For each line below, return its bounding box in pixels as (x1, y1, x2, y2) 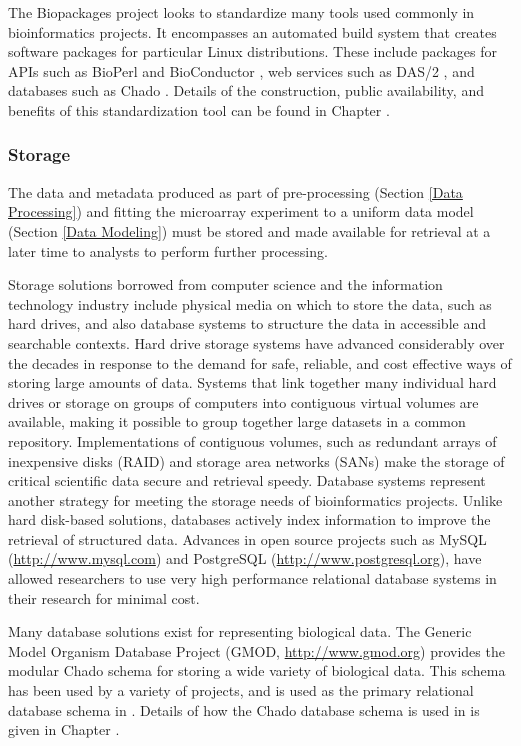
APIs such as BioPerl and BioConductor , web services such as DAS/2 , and (8, 60, 475, 81)
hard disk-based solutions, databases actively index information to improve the (8, 509, 491, 530)
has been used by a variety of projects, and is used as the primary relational (8, 680, 474, 701)
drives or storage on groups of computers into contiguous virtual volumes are (8, 391, 479, 412)
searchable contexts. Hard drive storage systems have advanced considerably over (8, 332, 505, 353)
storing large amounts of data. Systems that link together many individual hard (8, 372, 497, 393)
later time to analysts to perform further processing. (8, 240, 328, 261)
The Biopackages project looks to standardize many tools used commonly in (8, 2, 475, 22)
